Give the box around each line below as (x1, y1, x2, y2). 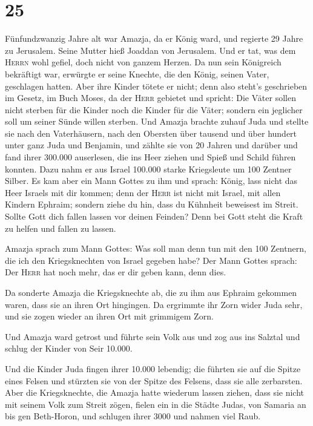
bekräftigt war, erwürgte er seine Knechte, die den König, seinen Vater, (5, 67, 269, 80)
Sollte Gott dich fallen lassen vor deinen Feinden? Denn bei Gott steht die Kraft (5, 210, 303, 223)
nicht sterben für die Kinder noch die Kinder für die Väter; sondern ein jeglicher (5, 103, 303, 116)
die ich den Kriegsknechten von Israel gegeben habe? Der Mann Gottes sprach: (5, 254, 297, 266)
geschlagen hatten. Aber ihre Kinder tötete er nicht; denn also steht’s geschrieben (5, 79, 308, 92)
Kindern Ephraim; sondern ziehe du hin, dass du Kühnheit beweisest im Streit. (5, 198, 298, 211)
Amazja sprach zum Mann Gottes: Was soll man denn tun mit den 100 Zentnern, (5, 242, 306, 255)
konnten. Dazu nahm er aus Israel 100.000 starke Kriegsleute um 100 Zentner (5, 162, 292, 175)
